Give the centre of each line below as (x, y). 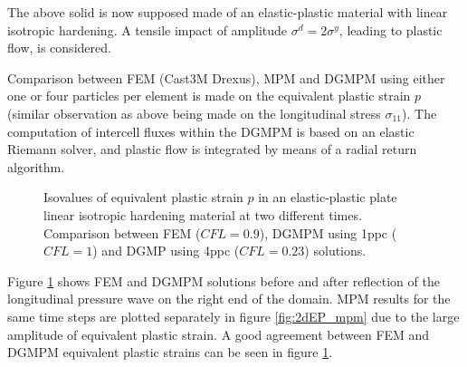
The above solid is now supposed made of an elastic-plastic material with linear (228, 12)
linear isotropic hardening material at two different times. (203, 214)
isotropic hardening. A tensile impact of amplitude (148, 29)
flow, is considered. (59, 48)
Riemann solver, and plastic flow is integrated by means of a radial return (212, 149)
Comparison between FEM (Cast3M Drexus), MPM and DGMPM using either (226, 77)
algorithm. (36, 166)
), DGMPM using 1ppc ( (328, 232)
